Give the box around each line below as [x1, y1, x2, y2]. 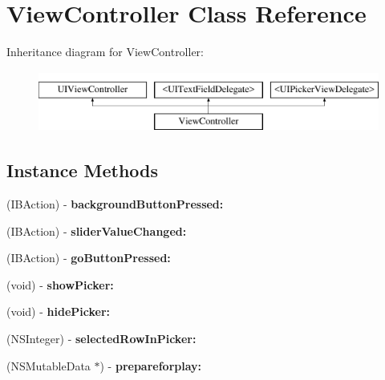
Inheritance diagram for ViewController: [6, 43, 204, 60]
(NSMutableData [6, 357, 91, 374]
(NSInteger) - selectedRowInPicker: [6, 330, 197, 347]
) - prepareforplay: [99, 357, 202, 374]
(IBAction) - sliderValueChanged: [6, 222, 187, 239]
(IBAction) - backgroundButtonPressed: [6, 196, 224, 212]
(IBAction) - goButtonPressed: [6, 249, 171, 266]
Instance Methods [6, 158, 158, 183]
